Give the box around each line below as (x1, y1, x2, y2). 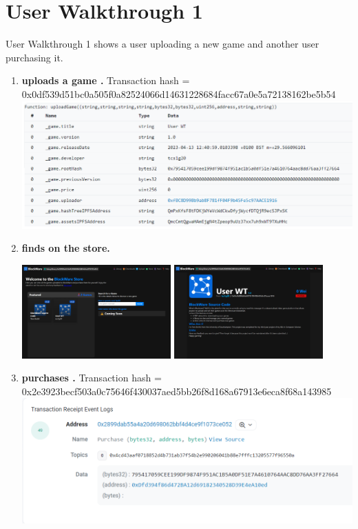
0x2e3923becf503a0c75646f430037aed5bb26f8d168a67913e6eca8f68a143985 (21, 383, 332, 398)
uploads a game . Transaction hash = (21, 73, 190, 88)
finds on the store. (21, 241, 110, 255)
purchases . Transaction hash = (21, 370, 162, 385)
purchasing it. (6, 50, 63, 64)
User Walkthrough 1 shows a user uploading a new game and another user (6, 37, 319, 51)
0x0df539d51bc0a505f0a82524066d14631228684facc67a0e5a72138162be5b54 (21, 86, 336, 101)
